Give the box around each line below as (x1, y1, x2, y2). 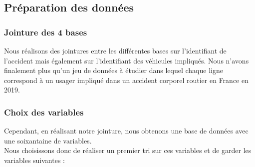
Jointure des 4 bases (4, 25, 87, 38)
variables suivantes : (4, 154, 65, 165)
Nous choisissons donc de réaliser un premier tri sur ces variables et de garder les (4, 145, 252, 155)
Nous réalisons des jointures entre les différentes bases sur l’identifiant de (4, 45, 227, 55)
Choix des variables (4, 105, 84, 118)
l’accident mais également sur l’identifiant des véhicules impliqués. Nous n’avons (4, 55, 249, 65)
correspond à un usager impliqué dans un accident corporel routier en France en (4, 74, 249, 85)
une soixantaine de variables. (4, 135, 92, 145)
